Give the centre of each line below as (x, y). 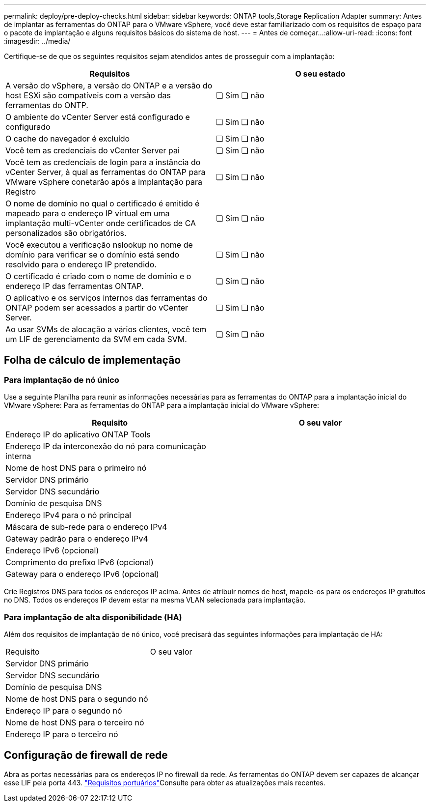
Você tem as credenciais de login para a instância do (103, 162)
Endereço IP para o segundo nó (64, 710)
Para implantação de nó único (62, 380)
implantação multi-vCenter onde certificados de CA (101, 223)
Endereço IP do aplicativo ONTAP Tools (78, 435)
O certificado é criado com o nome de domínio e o (98, 276)
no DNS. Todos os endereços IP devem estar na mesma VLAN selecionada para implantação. (155, 600)
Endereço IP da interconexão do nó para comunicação (106, 446)
